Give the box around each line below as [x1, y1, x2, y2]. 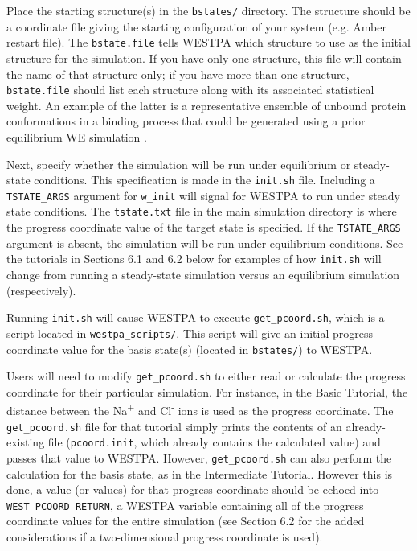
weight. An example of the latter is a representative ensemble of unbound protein [6, 97, 407, 113]
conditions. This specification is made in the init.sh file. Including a [34, 171, 375, 188]
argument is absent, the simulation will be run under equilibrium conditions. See [6, 234, 403, 251]
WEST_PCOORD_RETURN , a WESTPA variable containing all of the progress [6, 496, 364, 513]
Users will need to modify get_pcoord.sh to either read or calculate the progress [6, 368, 406, 384]
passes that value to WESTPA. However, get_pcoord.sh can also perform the [6, 449, 392, 466]
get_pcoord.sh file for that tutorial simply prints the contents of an [6, 417, 342, 434]
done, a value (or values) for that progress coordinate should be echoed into [6, 481, 379, 498]
